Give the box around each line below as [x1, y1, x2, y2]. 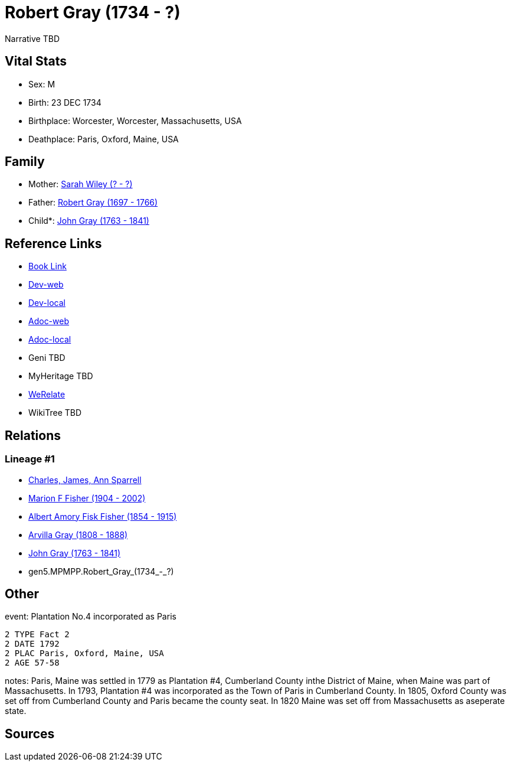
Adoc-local [28, 334, 71, 345]
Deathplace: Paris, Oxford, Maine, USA [28, 133, 179, 144]
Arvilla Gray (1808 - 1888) [28, 529, 128, 540]
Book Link [28, 261, 67, 272]
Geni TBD [28, 353, 65, 363]
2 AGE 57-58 [5, 658, 60, 668]
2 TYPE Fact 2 [5, 630, 70, 640]
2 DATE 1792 [5, 639, 60, 649]
